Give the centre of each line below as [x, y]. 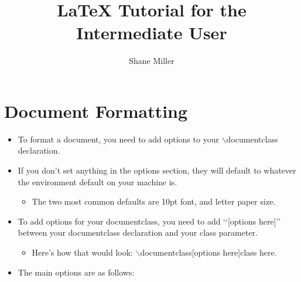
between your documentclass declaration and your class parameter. [138, 232]
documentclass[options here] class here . [208, 252]
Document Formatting [96, 111]
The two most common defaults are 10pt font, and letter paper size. [154, 201]
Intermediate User [152, 33]
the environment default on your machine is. [98, 181]
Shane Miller [152, 61]
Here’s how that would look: [82, 252]
